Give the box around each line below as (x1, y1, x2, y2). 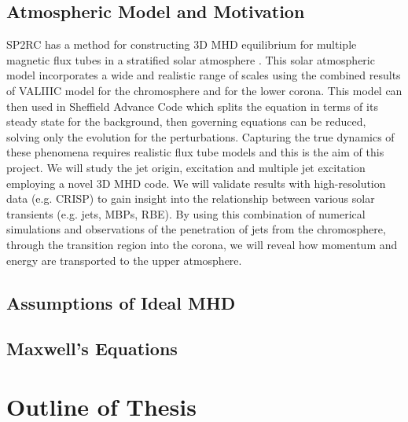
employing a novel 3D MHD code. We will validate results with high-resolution (6, 174, 386, 191)
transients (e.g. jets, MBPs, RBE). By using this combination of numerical (6, 205, 366, 222)
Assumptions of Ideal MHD (6, 290, 236, 314)
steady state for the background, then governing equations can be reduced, (6, 113, 366, 130)
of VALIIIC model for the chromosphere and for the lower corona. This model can (6, 82, 402, 98)
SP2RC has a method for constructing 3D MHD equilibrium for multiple (6, 36, 357, 53)
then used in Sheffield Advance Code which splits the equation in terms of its (6, 97, 378, 114)
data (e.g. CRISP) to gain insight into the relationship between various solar (6, 190, 375, 207)
